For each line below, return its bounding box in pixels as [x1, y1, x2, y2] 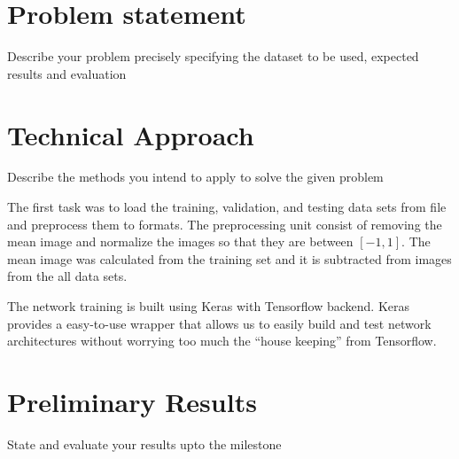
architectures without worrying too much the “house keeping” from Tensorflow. [7, 331, 437, 350]
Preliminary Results [7, 383, 257, 419]
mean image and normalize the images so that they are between [7, 232, 354, 251]
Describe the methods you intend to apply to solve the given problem [7, 167, 384, 186]
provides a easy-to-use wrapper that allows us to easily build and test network [7, 314, 432, 332]
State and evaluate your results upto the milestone [7, 434, 282, 453]
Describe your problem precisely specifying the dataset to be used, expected [7, 47, 419, 66]
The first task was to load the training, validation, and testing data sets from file [7, 198, 447, 216]
